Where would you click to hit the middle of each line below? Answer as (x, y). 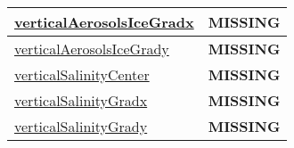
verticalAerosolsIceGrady (92, 49)
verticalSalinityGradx (81, 100)
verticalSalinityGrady (81, 126)
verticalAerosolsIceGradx (104, 22)
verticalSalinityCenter (82, 74)
